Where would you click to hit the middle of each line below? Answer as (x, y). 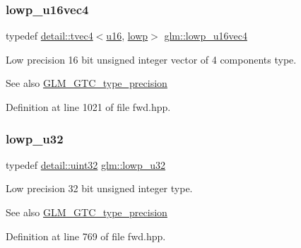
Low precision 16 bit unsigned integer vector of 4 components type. (151, 59)
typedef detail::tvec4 (49, 36)
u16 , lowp (127, 36)
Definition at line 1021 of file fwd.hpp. (88, 107)
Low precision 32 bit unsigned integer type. (99, 188)
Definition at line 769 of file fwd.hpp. (86, 236)
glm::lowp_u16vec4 (206, 36)
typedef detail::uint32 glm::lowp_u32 (86, 164)
